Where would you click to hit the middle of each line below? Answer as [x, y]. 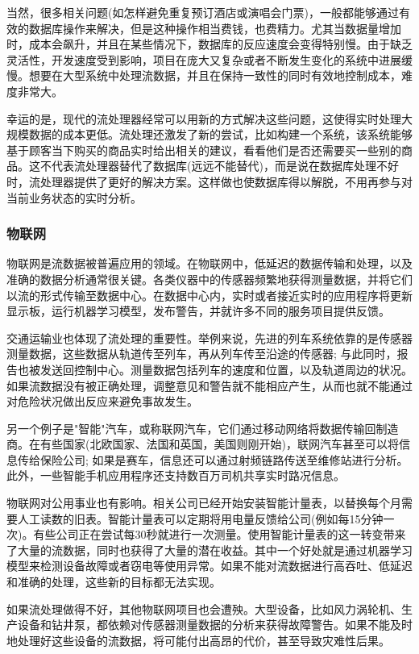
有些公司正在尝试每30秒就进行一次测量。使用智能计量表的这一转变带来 [220, 534]
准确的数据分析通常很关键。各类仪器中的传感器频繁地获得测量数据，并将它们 [209, 279]
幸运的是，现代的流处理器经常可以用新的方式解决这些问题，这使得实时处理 [204, 118]
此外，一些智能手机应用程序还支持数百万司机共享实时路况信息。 [176, 475]
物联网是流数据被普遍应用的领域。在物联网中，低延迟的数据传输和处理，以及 [209, 263]
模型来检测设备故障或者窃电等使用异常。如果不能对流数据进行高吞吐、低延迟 [209, 566]
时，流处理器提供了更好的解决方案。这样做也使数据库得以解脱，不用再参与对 [209, 181]
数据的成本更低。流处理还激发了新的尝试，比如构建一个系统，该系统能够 [220, 134]
